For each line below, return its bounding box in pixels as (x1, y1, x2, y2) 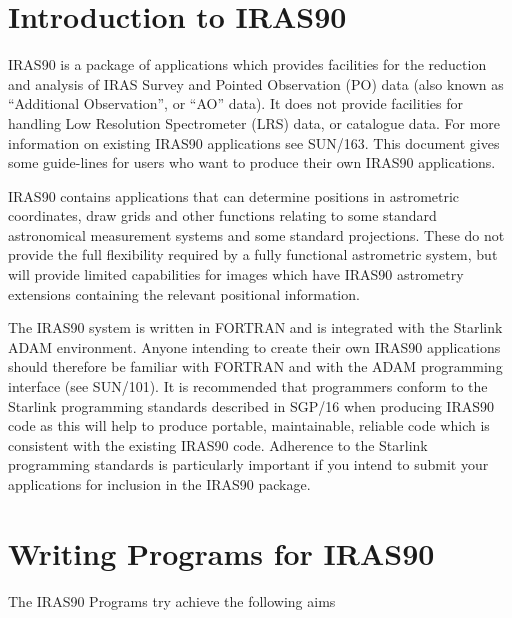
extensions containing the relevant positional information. (8, 283, 360, 304)
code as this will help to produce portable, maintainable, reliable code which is (8, 415, 490, 436)
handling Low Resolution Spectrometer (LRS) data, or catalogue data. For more (8, 112, 501, 133)
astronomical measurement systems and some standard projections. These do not (8, 224, 505, 245)
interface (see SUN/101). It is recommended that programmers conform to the (8, 376, 488, 397)
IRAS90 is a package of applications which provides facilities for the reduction (8, 54, 487, 75)
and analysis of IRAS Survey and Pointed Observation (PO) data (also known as (8, 73, 504, 94)
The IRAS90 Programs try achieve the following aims (8, 590, 336, 611)
